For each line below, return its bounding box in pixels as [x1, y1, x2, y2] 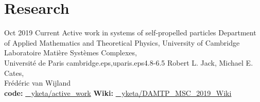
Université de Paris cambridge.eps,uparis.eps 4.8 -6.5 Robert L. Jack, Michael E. [4, 57, 253, 68]
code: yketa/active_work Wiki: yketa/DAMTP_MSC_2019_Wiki [4, 87, 232, 98]
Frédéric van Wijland [4, 77, 71, 88]
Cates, [4, 67, 24, 78]
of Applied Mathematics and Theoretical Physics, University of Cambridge [4, 37, 240, 48]
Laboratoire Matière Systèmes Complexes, [4, 47, 137, 58]
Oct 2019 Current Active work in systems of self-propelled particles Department [4, 27, 256, 38]
